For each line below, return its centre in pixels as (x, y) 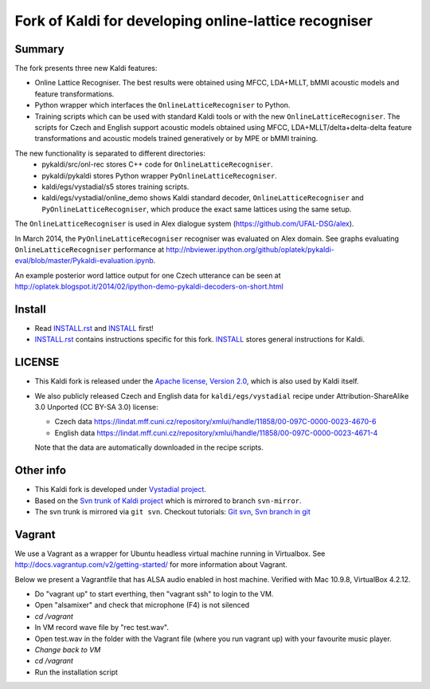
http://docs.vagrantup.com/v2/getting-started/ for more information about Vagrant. (151, 565)
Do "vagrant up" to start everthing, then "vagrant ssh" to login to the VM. (154, 594)
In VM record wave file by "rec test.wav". (102, 628)
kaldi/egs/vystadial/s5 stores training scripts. (115, 187)
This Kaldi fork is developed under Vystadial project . (121, 490)
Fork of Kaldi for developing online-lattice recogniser (194, 21)
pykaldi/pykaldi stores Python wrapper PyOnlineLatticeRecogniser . (160, 175)
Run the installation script (76, 672)
